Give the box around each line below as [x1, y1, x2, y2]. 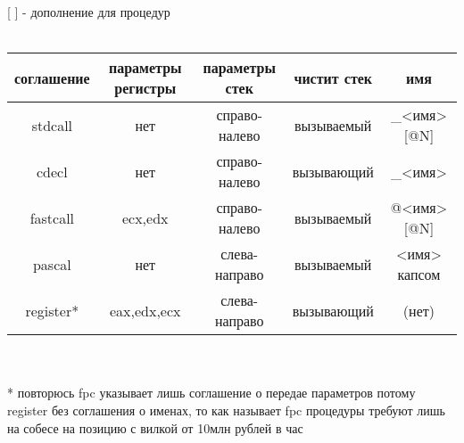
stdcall [31, 114, 73, 135]
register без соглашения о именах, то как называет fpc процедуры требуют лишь [7, 400, 445, 419]
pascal [32, 253, 71, 275]
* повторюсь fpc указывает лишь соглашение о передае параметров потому [7, 383, 416, 402]
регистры [114, 78, 177, 99]
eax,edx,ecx [109, 299, 181, 321]
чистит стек [294, 67, 373, 88]
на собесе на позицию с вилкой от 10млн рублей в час [7, 418, 303, 437]
